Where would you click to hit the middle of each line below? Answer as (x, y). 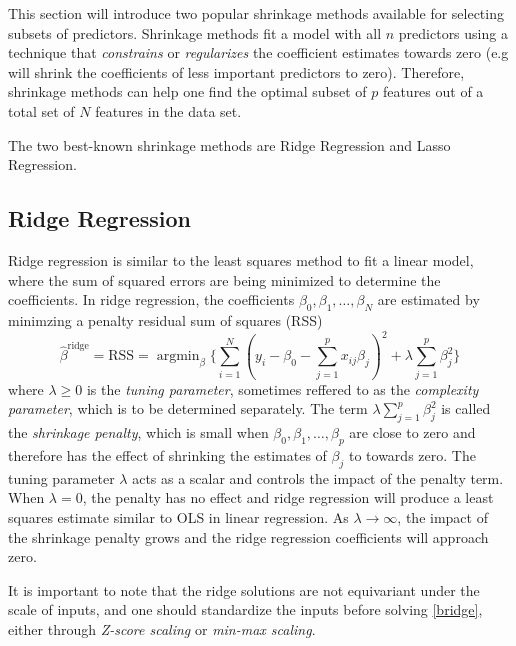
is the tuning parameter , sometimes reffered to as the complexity (282, 388)
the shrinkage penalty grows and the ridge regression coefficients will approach (248, 536)
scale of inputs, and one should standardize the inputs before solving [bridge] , (245, 609)
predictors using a (453, 32)
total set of (41, 110)
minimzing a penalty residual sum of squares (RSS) (165, 319)
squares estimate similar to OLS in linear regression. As (178, 516)
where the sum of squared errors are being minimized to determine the (224, 279)
